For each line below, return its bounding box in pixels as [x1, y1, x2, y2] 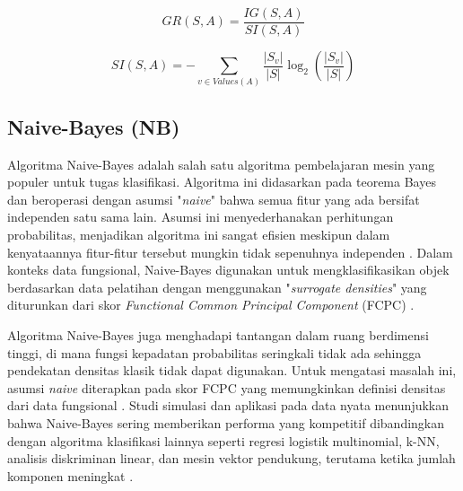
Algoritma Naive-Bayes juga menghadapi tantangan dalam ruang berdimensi [7, 325, 429, 344]
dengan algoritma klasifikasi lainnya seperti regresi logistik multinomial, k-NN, [7, 431, 440, 450]
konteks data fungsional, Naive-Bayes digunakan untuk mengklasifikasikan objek [7, 260, 450, 279]
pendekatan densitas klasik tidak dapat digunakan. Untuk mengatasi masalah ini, [7, 361, 457, 380]
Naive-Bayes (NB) [7, 112, 180, 140]
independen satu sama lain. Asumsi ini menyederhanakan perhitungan [7, 207, 394, 226]
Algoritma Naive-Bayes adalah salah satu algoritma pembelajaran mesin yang [7, 154, 435, 173]
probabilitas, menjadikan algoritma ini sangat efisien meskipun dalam [7, 224, 390, 243]
